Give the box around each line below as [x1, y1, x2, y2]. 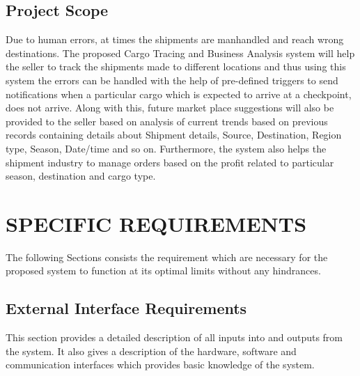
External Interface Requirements [6, 297, 247, 319]
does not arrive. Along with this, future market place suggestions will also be [6, 100, 334, 115]
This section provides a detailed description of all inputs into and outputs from [6, 330, 343, 345]
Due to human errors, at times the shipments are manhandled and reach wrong [6, 32, 344, 47]
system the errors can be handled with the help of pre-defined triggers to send [6, 72, 338, 87]
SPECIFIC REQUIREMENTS [6, 209, 307, 237]
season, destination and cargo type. [6, 169, 156, 183]
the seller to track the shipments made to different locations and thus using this [6, 59, 346, 74]
